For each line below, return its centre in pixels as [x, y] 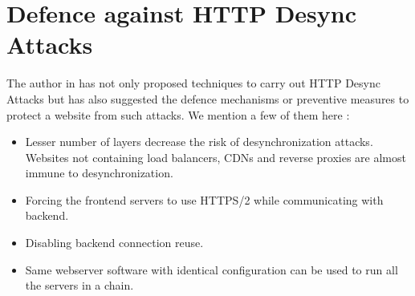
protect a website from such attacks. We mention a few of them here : [178, 114]
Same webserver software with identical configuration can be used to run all [212, 269]
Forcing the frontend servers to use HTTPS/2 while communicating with [204, 199]
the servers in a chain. [79, 285]
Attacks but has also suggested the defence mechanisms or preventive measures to [208, 98]
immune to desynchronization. [99, 173]
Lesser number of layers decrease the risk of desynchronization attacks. [199, 142]
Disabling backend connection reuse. [114, 243]
